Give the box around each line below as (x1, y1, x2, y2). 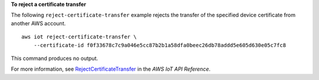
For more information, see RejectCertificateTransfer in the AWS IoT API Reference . (11, 65, 211, 73)
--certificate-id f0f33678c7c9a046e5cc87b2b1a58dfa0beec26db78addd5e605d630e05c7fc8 (33, 42, 287, 48)
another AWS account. (11, 19, 66, 26)
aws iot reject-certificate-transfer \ (21, 34, 137, 41)
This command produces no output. (11, 55, 99, 62)
